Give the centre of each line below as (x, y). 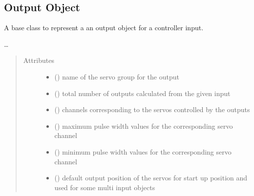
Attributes (39, 60)
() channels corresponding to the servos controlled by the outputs (152, 109)
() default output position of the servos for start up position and (151, 178)
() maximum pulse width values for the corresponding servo (144, 126)
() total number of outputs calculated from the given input (142, 93)
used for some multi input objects (105, 187)
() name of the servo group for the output (117, 76)
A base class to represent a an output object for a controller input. (104, 28)
